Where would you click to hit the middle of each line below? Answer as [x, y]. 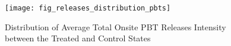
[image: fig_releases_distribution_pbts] [88, 8]
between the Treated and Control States [78, 38]
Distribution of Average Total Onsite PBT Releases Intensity [115, 26]
